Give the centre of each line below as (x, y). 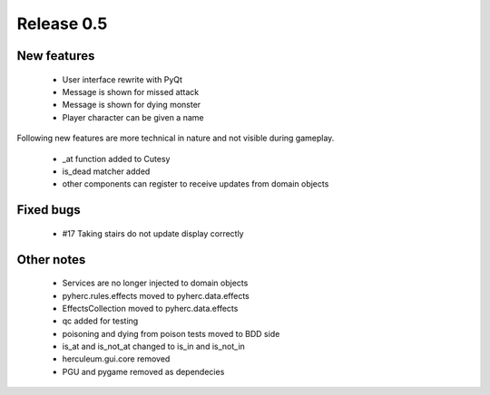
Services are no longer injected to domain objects (155, 283)
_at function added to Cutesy (116, 159)
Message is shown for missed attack (131, 92)
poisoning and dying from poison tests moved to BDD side (171, 333)
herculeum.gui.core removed (116, 359)
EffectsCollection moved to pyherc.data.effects (150, 308)
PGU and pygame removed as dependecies (143, 371)
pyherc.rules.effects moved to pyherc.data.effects (156, 295)
